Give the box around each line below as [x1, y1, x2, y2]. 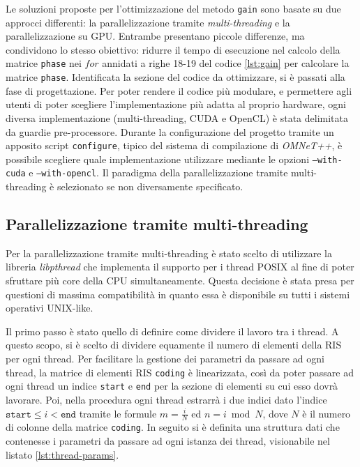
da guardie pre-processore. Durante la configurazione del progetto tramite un [6, 124, 334, 139]
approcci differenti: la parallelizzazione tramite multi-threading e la [6, 15, 290, 29]
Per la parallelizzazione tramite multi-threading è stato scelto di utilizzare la [6, 245, 332, 260]
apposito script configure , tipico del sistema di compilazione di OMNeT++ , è [6, 138, 343, 153]
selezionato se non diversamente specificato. [57, 179, 243, 194]
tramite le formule [79, 406, 157, 420]
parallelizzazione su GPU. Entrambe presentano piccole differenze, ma [6, 29, 305, 43]
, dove [262, 406, 288, 420]
